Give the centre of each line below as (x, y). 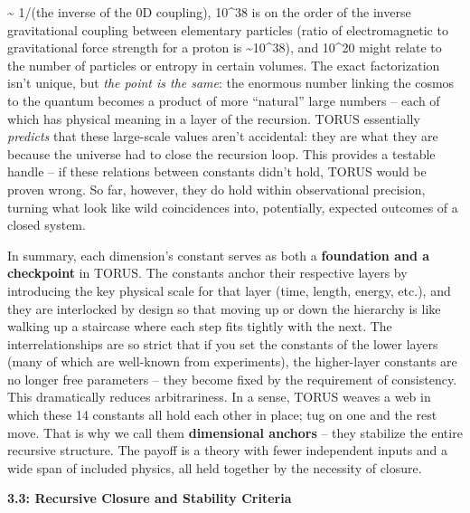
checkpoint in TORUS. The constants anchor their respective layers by (207, 273)
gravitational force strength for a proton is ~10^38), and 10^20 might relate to (225, 47)
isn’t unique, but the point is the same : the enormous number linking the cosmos (231, 83)
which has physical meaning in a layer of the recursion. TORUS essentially (214, 118)
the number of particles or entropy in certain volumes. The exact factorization (224, 65)
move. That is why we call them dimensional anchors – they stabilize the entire (235, 432)
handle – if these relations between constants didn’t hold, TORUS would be (217, 171)
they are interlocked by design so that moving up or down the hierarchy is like (224, 308)
